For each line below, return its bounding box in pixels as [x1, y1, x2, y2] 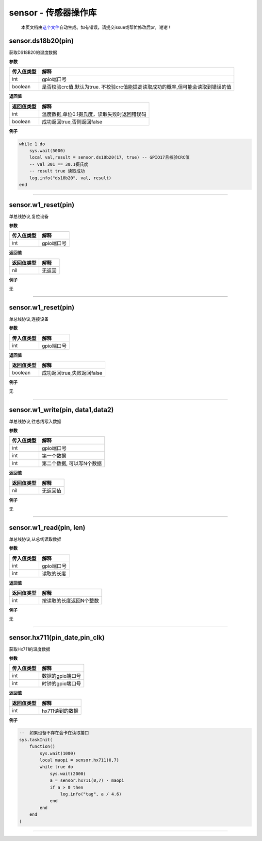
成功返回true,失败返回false [42, 370, 103, 377]
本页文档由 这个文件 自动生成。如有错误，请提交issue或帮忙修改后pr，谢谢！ [21, 24, 172, 30]
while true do [39, 764, 73, 770]
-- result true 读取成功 [29, 168, 85, 174]
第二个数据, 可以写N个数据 [42, 460, 102, 467]
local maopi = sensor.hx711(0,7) [39, 757, 119, 763]
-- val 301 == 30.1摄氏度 [29, 161, 89, 167]
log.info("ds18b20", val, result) [29, 175, 112, 181]
